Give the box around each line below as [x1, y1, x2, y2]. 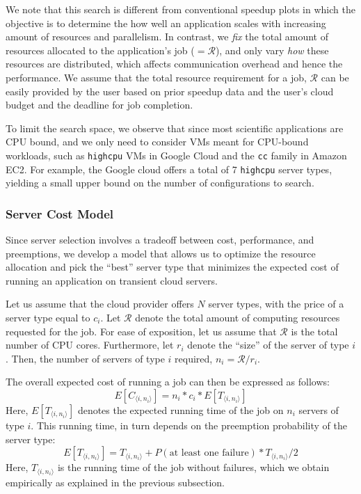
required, [175, 351, 213, 365]
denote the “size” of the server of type [187, 337, 349, 352]
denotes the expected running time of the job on [77, 403, 284, 417]
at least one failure [169, 448, 249, 459]
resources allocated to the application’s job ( [6, 42, 195, 57]
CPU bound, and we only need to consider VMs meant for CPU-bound [6, 134, 309, 149]
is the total [291, 324, 338, 338]
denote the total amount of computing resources [135, 310, 340, 325]
